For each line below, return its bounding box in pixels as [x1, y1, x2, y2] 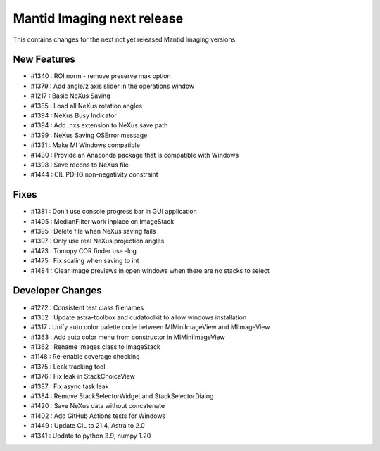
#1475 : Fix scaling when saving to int [30, 257, 140, 265]
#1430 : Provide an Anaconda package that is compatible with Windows [30, 151, 239, 159]
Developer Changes [13, 285, 102, 297]
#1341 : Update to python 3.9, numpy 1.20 [30, 431, 151, 440]
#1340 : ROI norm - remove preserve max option [30, 72, 172, 80]
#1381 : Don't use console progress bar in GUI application [30, 208, 197, 216]
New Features [13, 53, 75, 65]
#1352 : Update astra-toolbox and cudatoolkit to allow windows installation [30, 313, 247, 322]
